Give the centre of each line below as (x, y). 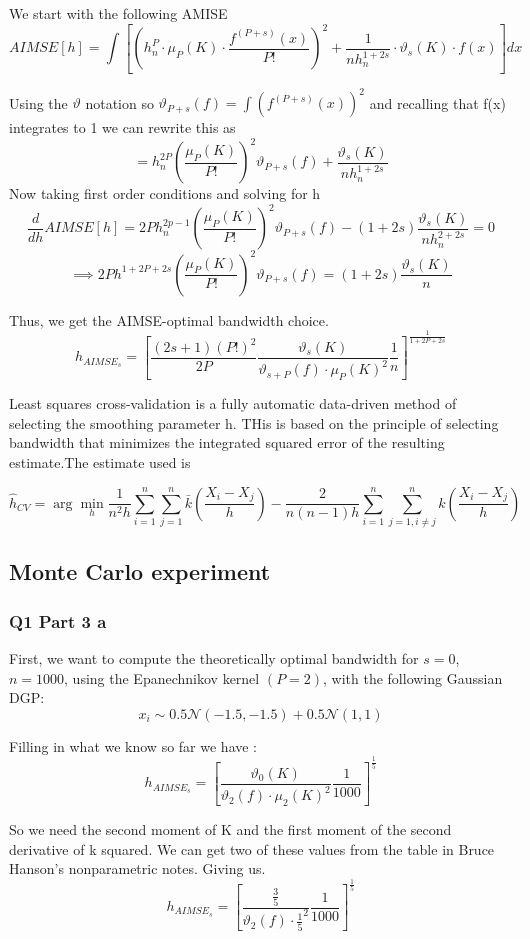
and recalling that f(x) (437, 102)
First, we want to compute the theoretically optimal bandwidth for (214, 657)
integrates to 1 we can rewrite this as (122, 127)
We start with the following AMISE (118, 13)
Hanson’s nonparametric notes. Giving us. (137, 868)
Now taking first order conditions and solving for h (165, 193)
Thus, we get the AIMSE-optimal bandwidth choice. (169, 319)
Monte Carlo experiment (140, 571)
